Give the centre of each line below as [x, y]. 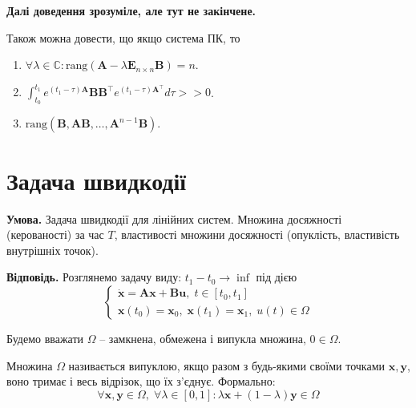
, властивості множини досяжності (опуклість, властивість [257, 234]
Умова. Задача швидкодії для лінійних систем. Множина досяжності [174, 218]
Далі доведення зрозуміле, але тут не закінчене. [131, 10]
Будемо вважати [45, 338]
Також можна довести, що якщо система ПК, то [123, 37]
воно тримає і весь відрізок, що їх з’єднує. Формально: [141, 381]
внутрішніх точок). [53, 250]
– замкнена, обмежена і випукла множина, [203, 338]
